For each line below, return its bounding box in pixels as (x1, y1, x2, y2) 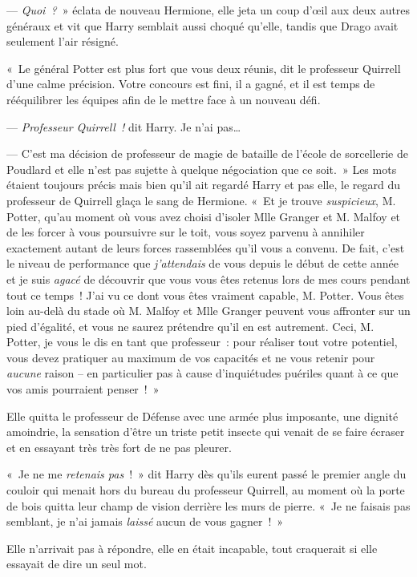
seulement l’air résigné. (6, 33, 119, 50)
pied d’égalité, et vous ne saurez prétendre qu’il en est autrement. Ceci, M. (6, 317, 374, 334)
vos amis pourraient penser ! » (6, 381, 160, 397)
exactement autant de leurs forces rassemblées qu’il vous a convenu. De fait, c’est (6, 239, 405, 256)
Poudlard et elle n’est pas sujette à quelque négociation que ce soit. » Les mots (6, 160, 397, 177)
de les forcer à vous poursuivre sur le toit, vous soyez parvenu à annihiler (6, 224, 365, 240)
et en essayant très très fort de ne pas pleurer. (6, 438, 232, 455)
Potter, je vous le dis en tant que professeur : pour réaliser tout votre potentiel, (6, 333, 398, 350)
